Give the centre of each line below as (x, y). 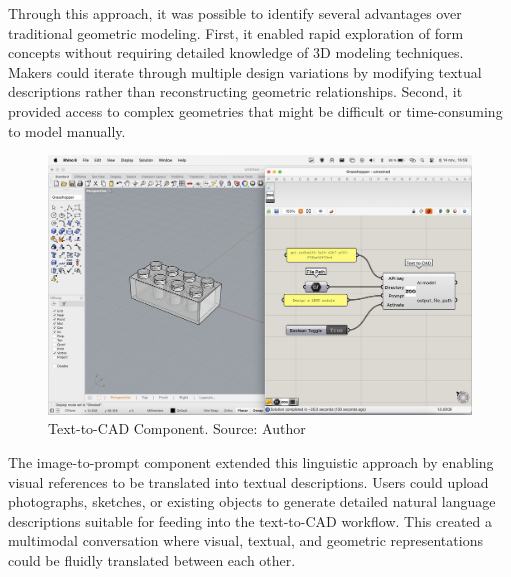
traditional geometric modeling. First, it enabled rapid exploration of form (236, 32)
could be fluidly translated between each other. (152, 559)
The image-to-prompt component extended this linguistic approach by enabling (251, 461)
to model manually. (67, 130)
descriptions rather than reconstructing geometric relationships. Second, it (235, 91)
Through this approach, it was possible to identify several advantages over (235, 13)
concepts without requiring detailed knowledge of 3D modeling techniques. (236, 52)
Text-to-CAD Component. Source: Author (177, 428)
